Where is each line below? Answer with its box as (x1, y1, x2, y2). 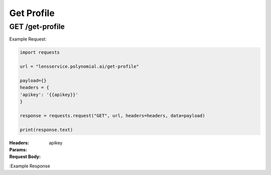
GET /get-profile (9, 22, 65, 31)
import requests (20, 50, 60, 55)
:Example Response (9, 163, 50, 169)
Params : (9, 147, 27, 153)
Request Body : (9, 153, 41, 160)
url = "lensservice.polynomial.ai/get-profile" (20, 64, 139, 70)
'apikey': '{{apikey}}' (20, 92, 79, 97)
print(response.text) (20, 127, 73, 132)
